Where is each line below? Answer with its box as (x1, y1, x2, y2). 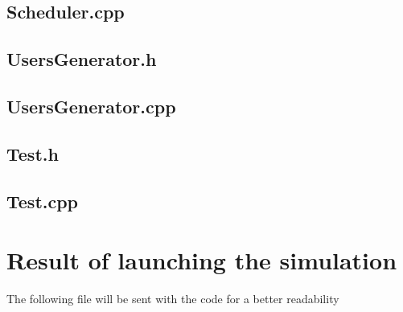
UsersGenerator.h (6, 47, 157, 72)
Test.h (6, 141, 59, 166)
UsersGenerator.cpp (6, 93, 176, 118)
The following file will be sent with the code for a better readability (6, 290, 339, 307)
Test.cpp (6, 188, 79, 213)
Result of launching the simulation (6, 244, 397, 277)
